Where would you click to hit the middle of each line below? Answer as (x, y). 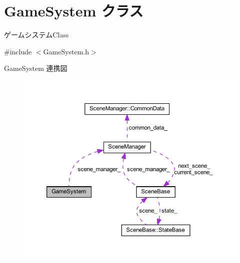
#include (18, 51)
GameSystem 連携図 (36, 68)
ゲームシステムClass (36, 35)
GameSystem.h (66, 51)
